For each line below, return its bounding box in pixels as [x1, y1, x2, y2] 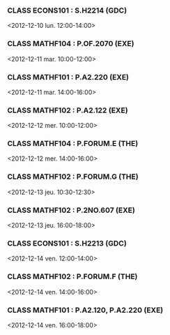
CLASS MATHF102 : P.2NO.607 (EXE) [7, 205, 136, 215]
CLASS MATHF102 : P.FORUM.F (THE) [7, 271, 138, 281]
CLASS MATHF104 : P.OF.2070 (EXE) [7, 39, 134, 49]
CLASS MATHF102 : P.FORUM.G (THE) [7, 172, 139, 181]
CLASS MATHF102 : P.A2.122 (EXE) [7, 105, 128, 115]
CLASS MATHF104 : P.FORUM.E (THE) [7, 139, 139, 149]
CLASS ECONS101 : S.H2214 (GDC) [7, 6, 127, 15]
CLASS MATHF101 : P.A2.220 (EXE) [7, 72, 130, 82]
